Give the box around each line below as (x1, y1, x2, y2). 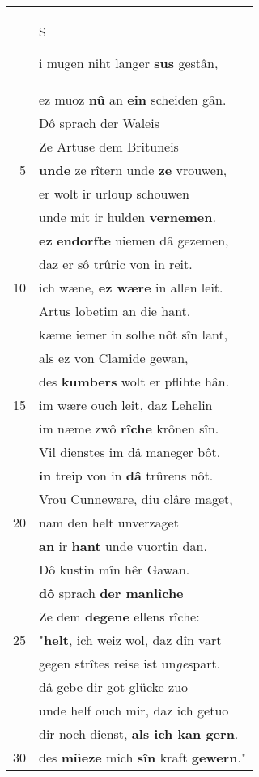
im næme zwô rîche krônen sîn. (39, 419, 219, 438)
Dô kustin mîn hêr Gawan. (39, 560, 190, 578)
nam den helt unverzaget (39, 513, 179, 532)
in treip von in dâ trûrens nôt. (39, 466, 214, 485)
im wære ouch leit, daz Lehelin (39, 395, 213, 414)
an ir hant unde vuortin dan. (39, 536, 207, 555)
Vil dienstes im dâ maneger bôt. (39, 442, 221, 461)
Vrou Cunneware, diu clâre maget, (39, 489, 233, 508)
